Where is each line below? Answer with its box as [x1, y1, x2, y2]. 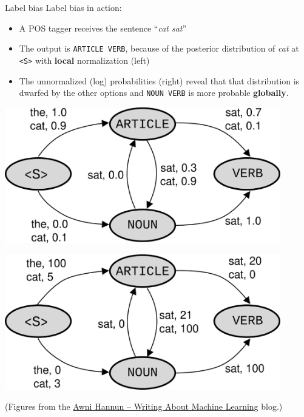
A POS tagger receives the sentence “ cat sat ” [19, 21, 187, 34]
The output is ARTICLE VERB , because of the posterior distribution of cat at [19, 42, 299, 55]
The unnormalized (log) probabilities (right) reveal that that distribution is [19, 74, 300, 87]
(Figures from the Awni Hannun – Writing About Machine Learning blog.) [5, 400, 283, 413]
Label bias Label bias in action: [5, 1, 122, 13]
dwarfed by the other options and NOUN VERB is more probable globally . [19, 86, 289, 99]
